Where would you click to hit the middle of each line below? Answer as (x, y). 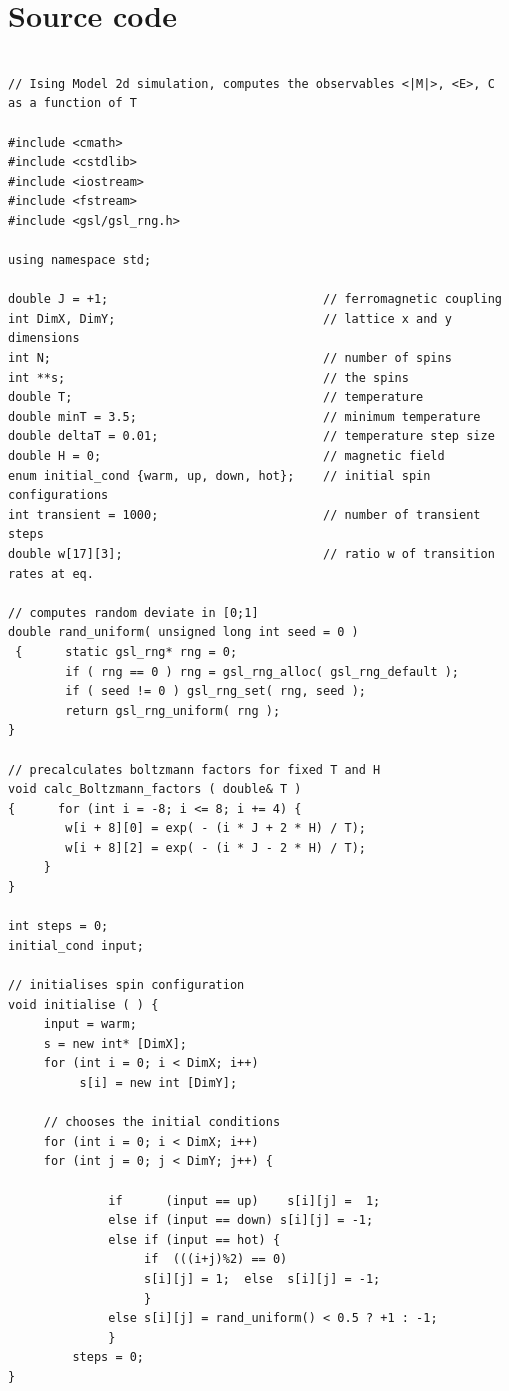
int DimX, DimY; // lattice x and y (230, 318)
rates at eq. (51, 573)
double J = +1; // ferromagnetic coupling (255, 299)
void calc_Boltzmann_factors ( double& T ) (155, 789)
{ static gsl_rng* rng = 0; (126, 651)
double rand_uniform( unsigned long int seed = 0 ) (183, 632)
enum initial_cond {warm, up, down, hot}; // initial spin (219, 475)
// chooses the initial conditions (162, 1122)
